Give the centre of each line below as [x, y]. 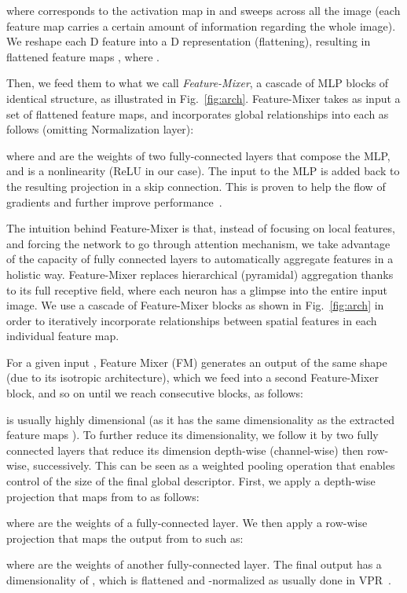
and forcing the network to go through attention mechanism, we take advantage [198, 243]
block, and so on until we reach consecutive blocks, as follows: [155, 393]
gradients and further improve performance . [114, 201]
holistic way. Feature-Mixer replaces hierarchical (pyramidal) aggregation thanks [200, 274]
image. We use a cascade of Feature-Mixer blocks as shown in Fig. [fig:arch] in [195, 305]
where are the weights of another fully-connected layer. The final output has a [194, 564]
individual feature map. [63, 336]
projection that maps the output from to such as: [125, 538]
